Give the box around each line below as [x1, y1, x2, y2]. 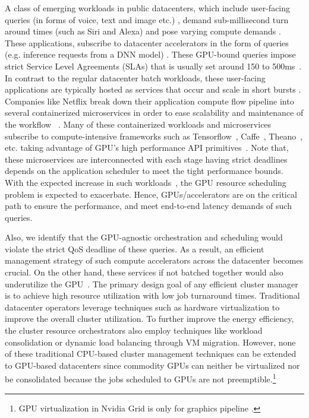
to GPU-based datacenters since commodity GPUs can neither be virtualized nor [5, 359, 300, 371]
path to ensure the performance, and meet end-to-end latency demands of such [5, 199, 292, 212]
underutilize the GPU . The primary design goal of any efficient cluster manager [5, 277, 298, 290]
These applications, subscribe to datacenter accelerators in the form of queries [5, 36, 289, 49]
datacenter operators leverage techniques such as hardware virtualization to [5, 300, 280, 313]
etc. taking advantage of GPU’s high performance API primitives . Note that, [5, 141, 289, 154]
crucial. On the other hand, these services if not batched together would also [5, 266, 283, 278]
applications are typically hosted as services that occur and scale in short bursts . [5, 83, 301, 96]
